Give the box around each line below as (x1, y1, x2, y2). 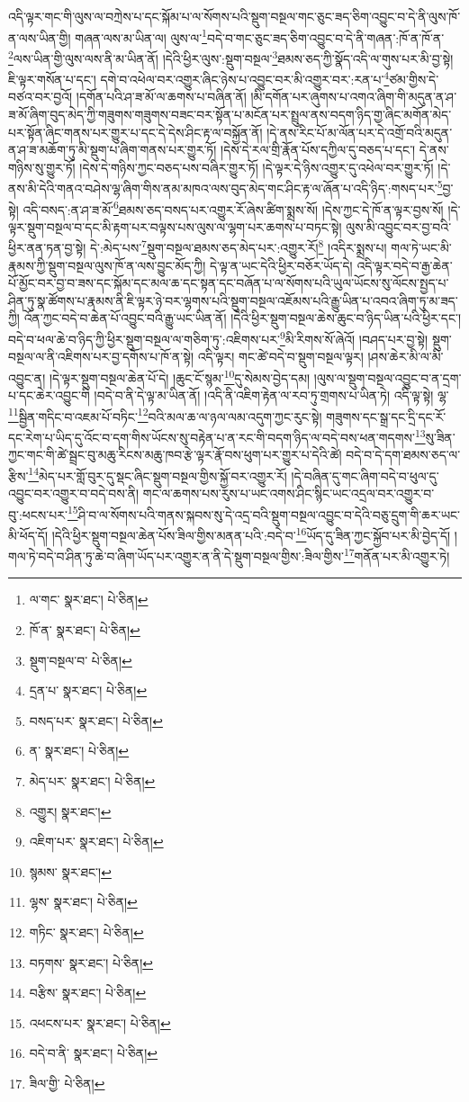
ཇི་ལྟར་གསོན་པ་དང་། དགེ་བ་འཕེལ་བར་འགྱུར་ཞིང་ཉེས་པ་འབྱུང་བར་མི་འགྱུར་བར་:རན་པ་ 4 (8, 67, 390, 88)
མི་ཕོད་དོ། (8, 525, 49, 544)
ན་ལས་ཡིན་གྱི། (8, 28, 71, 47)
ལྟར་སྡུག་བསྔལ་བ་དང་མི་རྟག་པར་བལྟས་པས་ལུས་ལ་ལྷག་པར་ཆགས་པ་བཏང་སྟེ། (8, 217, 342, 236)
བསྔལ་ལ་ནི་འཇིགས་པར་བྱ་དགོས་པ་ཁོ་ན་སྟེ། (8, 347, 194, 366)
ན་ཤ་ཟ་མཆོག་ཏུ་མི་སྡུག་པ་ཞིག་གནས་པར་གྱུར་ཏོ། (8, 140, 217, 159)
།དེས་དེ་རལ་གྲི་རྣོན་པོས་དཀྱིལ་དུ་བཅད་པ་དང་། (221, 140, 416, 159)
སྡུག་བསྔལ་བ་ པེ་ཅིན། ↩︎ (29, 650, 132, 669)
